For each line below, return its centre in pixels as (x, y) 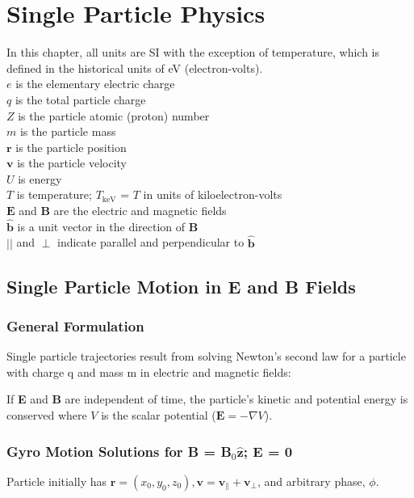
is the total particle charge (80, 99)
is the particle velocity (72, 163)
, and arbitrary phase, (311, 481)
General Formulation (75, 325)
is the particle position (71, 147)
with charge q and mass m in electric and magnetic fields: (149, 371)
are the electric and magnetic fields (140, 211)
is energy (40, 178)
